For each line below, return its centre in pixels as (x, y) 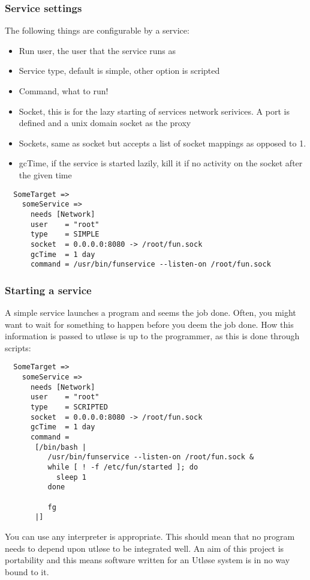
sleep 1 (71, 477)
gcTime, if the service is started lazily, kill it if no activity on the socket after (161, 163)
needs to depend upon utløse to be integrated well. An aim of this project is (145, 548)
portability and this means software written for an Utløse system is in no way (148, 560)
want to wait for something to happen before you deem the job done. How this (149, 324)
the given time (45, 174)
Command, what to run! (64, 91)
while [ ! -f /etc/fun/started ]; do (123, 467)
